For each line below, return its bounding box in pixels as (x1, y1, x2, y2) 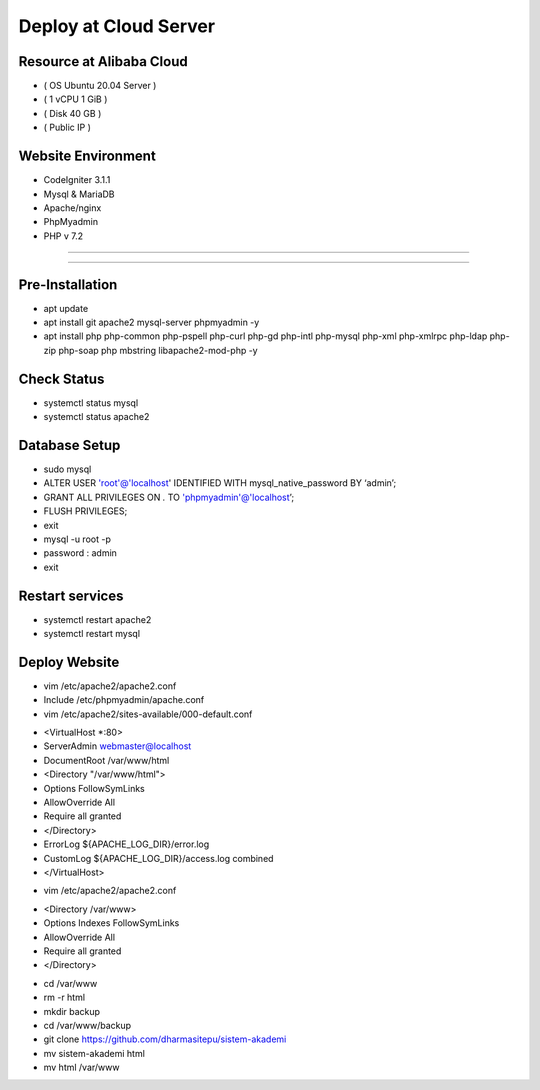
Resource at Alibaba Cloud (18, 53, 189, 70)
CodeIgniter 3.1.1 (43, 174, 111, 186)
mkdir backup (43, 1005, 100, 1017)
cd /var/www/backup (43, 1019, 132, 1031)
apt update (43, 302, 89, 314)
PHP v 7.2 (43, 230, 84, 242)
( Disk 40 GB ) (43, 107, 102, 119)
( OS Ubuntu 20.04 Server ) (43, 80, 157, 92)
